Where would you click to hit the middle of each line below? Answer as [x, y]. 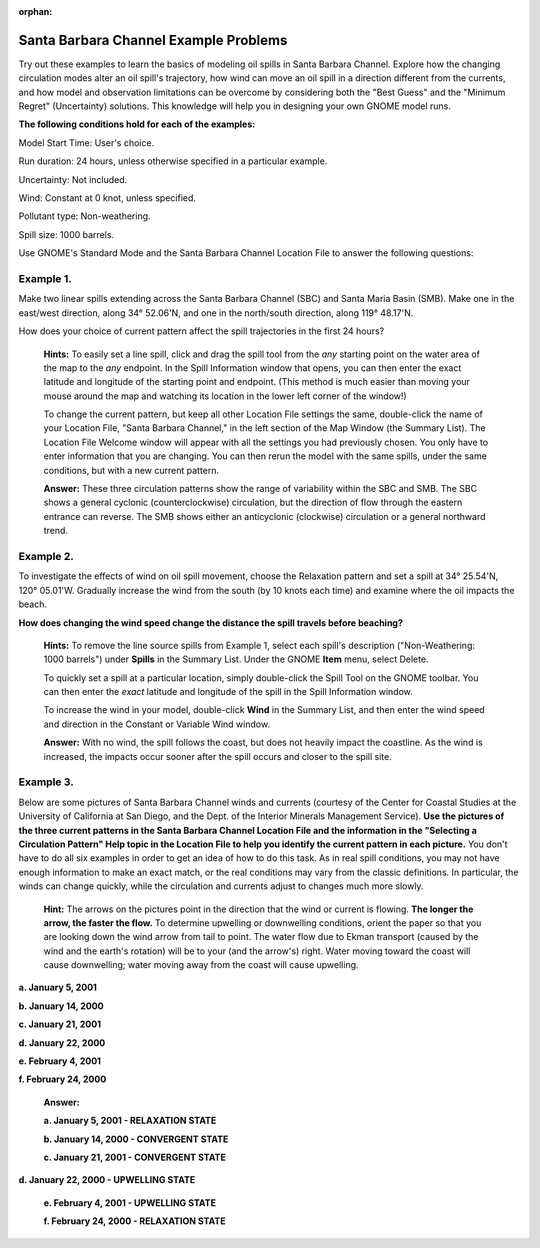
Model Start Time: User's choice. [86, 142]
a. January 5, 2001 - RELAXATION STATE [130, 1121]
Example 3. [46, 782]
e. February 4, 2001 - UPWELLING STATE [130, 1202]
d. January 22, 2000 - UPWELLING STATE [107, 1180]
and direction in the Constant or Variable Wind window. [156, 724]
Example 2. [46, 556]
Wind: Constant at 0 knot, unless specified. [107, 198]
